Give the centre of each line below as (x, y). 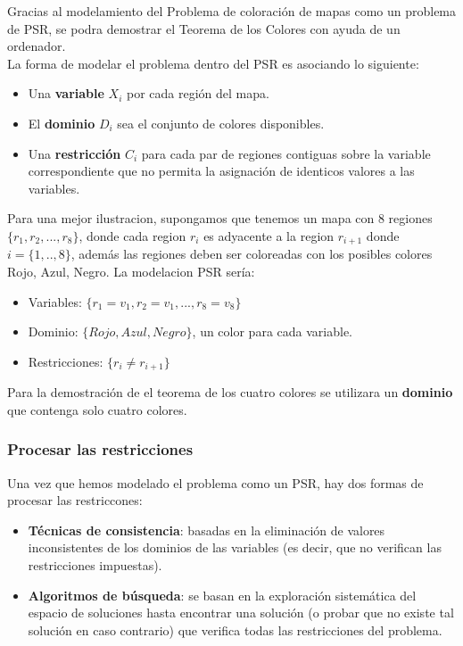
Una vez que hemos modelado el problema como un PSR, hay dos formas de (215, 482)
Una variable (66, 93)
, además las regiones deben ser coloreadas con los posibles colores (252, 254)
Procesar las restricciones (100, 449)
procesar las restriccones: (75, 500)
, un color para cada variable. (272, 331)
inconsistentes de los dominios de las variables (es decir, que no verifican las (235, 547)
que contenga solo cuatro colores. (97, 409)
